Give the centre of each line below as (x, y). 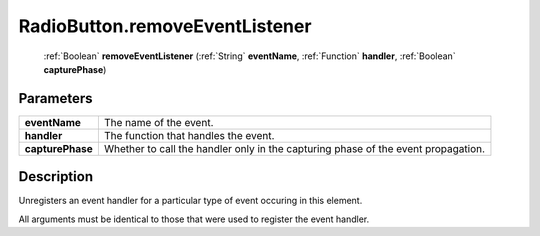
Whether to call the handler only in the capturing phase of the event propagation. (294, 148)
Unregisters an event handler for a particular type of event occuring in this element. (190, 201)
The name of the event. (158, 122)
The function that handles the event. (189, 135)
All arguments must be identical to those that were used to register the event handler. (194, 219)
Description (56, 176)
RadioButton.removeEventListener (165, 26)
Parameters (55, 98)
